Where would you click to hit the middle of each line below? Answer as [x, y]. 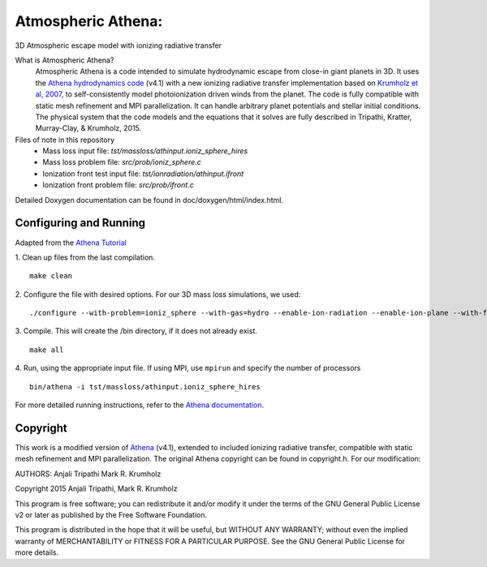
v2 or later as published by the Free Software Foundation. [111, 514]
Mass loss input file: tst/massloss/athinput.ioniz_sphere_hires [145, 151]
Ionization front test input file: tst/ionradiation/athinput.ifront [143, 174]
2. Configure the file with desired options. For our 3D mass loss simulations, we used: [158, 294]
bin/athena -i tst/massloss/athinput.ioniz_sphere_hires [145, 387]
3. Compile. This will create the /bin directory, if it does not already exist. [136, 331]
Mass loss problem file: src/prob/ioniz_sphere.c [122, 162]
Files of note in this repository [65, 140]
